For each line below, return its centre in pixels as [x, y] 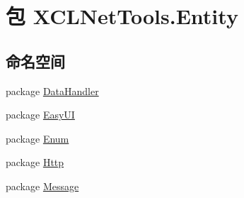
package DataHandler [52, 90]
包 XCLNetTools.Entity [122, 16]
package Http [35, 162]
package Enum [37, 138]
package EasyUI [40, 115]
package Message [42, 186]
